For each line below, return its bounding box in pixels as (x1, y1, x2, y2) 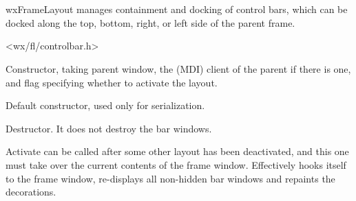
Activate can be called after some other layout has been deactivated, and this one (6, 144, 349, 158)
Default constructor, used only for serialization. (6, 98, 205, 113)
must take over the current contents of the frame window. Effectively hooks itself (6, 157, 346, 172)
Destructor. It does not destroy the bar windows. (6, 121, 212, 135)
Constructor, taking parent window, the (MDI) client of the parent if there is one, (6, 61, 351, 75)
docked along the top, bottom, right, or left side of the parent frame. (6, 15, 295, 29)
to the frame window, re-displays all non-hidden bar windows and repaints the (6, 171, 335, 185)
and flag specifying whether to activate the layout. (6, 75, 218, 89)
